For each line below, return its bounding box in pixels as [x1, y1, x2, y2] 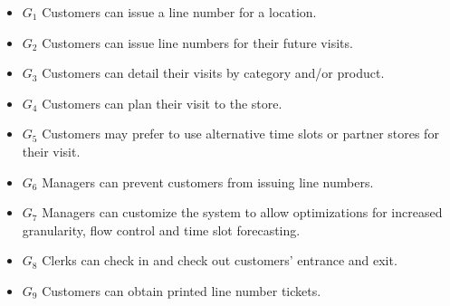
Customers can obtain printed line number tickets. [42, 281, 321, 300]
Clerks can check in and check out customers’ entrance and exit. [42, 251, 397, 270]
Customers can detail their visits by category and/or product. [42, 63, 385, 82]
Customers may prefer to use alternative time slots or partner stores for [42, 124, 439, 143]
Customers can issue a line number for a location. [42, 3, 317, 21]
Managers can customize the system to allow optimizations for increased [42, 203, 443, 222]
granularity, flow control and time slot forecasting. [22, 220, 301, 239]
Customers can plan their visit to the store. [42, 93, 282, 112]
